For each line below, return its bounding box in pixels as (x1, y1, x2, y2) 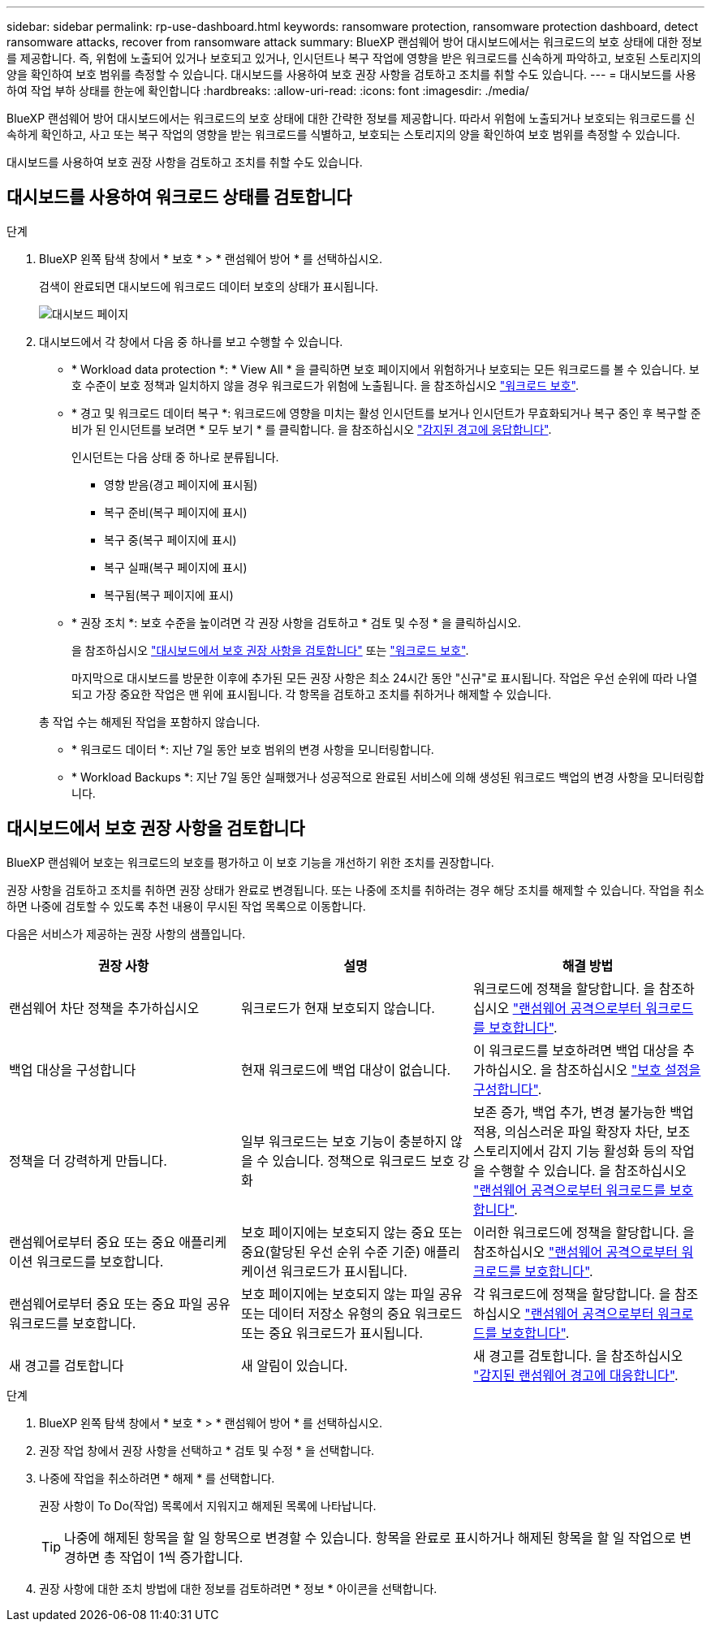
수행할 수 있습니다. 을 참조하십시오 (489, 1162, 687, 1179)
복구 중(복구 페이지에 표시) (104, 532, 237, 547)
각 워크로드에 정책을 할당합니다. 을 (472, 1285, 671, 1302)
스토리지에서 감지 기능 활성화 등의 (472, 1142, 667, 1159)
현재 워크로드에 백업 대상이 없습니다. (240, 1061, 451, 1078)
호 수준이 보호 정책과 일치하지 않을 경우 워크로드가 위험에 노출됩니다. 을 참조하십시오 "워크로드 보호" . (71, 378, 580, 392)
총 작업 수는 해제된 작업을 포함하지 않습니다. (39, 714, 261, 729)
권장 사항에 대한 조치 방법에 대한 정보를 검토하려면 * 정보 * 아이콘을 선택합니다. (39, 1581, 437, 1596)
